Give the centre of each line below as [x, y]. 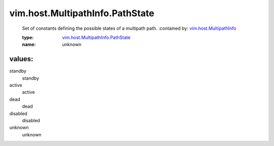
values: [21, 59]
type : [28, 37]
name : [29, 44]
